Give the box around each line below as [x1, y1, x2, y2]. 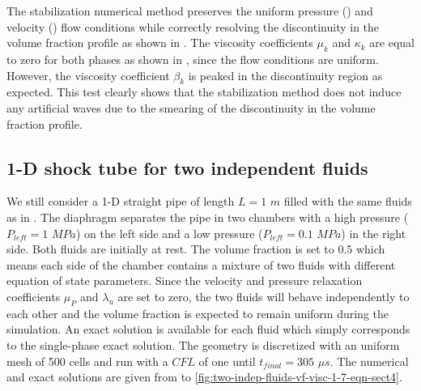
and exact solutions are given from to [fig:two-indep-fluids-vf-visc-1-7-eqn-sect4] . [6, 368, 402, 385]
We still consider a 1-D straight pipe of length [6, 193, 235, 210]
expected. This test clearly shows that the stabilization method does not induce [6, 83, 402, 100]
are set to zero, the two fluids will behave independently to [117, 287, 410, 304]
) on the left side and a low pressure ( [75, 224, 263, 241]
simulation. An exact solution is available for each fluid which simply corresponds [6, 321, 410, 338]
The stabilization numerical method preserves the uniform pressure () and [6, 2, 373, 19]
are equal [369, 34, 415, 51]
